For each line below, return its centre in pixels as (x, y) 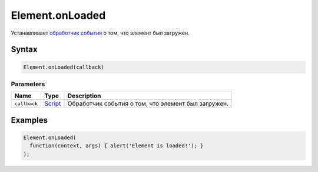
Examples (29, 120)
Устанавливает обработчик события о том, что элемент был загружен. (100, 33)
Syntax (24, 50)
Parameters (28, 84)
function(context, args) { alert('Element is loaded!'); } (117, 146)
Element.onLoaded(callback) (64, 67)
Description (84, 96)
